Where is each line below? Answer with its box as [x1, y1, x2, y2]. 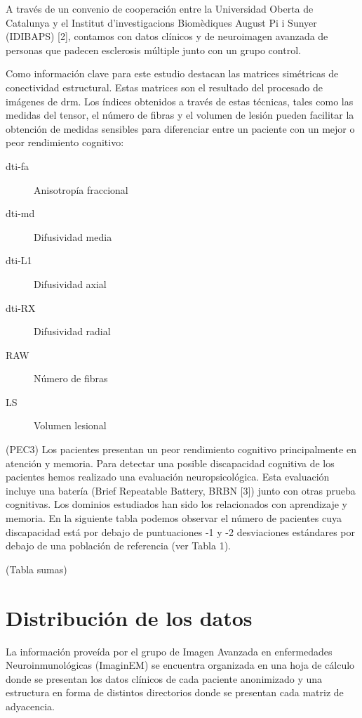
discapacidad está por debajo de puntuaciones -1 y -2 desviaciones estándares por [6, 524, 356, 539]
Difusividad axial [34, 276, 107, 291]
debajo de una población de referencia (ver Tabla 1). [6, 538, 231, 553]
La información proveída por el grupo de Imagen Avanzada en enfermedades [6, 644, 333, 658]
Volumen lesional [34, 418, 107, 433]
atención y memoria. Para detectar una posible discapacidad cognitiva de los [6, 455, 335, 470]
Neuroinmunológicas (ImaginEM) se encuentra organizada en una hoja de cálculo [6, 658, 355, 672]
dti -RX [6, 300, 36, 315]
